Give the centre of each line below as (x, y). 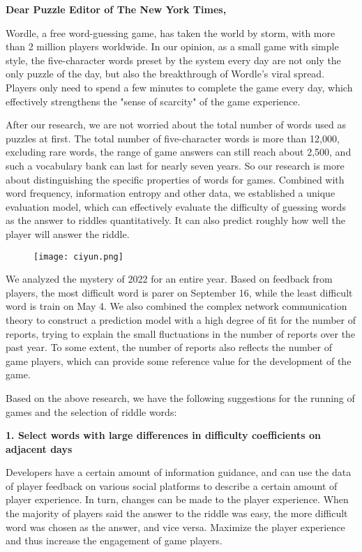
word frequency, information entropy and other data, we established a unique (171, 193)
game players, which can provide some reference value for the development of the (179, 360)
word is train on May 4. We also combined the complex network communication (176, 306)
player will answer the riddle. (68, 233)
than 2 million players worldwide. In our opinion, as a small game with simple (172, 46)
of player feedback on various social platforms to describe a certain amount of (172, 485)
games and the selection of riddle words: (91, 411)
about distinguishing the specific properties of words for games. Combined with (175, 179)
